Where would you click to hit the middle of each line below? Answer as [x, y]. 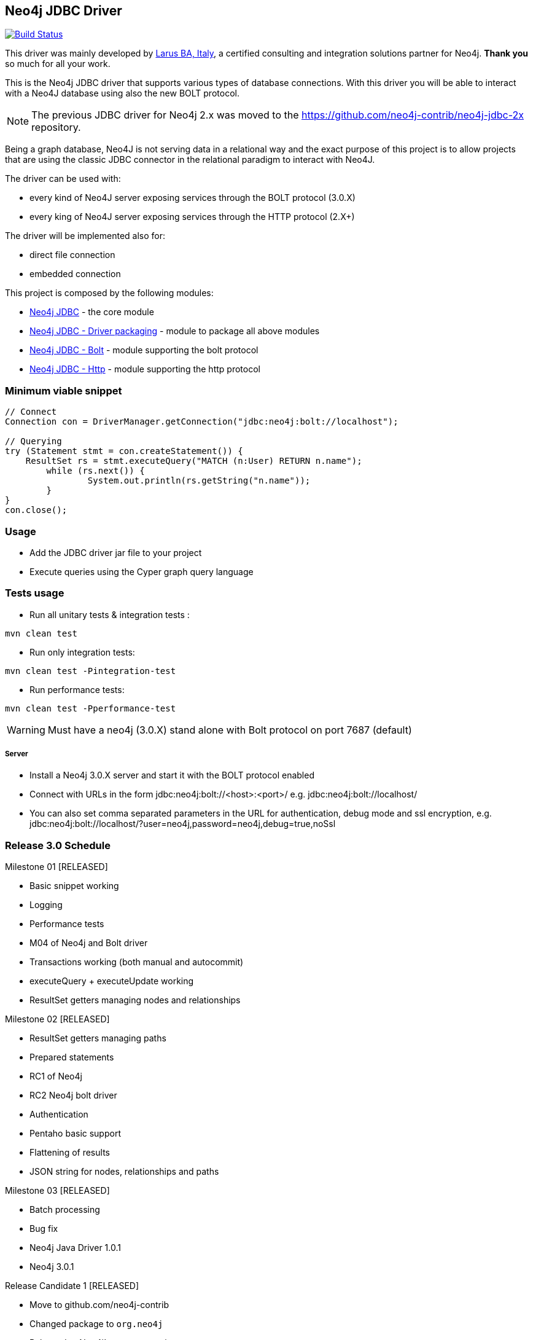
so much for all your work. [58, 64]
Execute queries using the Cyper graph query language [142, 571]
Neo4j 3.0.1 [52, 1267]
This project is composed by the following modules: [109, 293]
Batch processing [65, 1210]
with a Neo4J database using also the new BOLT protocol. [122, 93]
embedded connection [75, 274]
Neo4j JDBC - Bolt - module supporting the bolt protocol [144, 350]
